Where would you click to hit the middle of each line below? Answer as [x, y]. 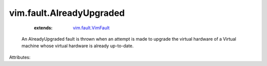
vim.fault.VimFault [91, 28]
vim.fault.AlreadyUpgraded [67, 13]
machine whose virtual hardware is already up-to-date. [78, 46]
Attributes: [20, 57]
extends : [43, 28]
